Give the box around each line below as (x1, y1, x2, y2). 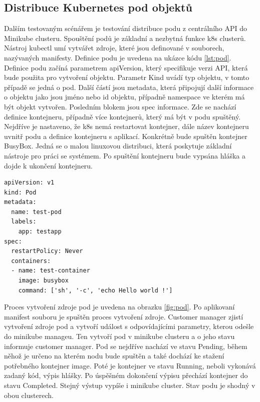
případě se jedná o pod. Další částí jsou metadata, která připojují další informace (4, 81, 254, 92)
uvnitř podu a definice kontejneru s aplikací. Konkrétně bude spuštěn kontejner (4, 130, 247, 141)
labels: (11, 218, 37, 225)
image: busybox (18, 277, 69, 284)
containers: (11, 257, 51, 264)
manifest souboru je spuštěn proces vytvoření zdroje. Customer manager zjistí (4, 311, 243, 321)
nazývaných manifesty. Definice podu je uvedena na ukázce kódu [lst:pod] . (4, 52, 231, 62)
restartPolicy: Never (11, 247, 83, 255)
